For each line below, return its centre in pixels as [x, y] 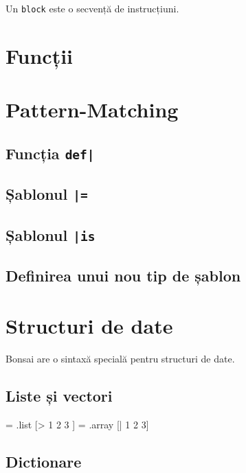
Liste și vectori [59, 396]
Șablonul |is [51, 234]
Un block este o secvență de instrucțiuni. [92, 8]
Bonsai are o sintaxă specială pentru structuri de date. [120, 359]
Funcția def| [50, 153]
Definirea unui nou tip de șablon [123, 275]
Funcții [40, 55]
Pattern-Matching [92, 109]
